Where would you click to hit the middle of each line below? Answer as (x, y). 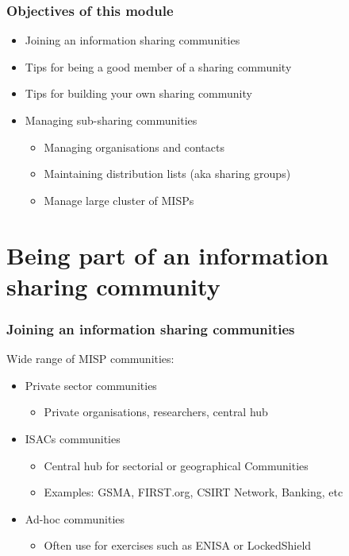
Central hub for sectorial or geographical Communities (176, 465)
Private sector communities (91, 385)
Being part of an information (168, 255)
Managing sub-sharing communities (111, 120)
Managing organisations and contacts (134, 147)
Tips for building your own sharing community (138, 93)
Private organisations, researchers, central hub (156, 412)
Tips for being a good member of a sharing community (158, 66)
